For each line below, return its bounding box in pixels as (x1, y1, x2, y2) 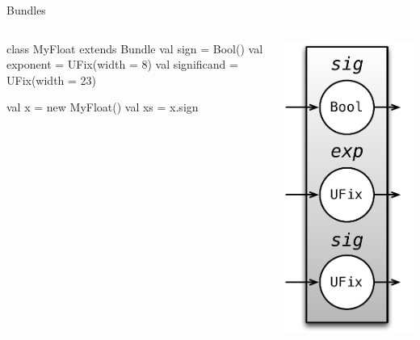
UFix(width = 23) (6, 71, 97, 88)
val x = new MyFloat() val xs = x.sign (6, 99, 199, 115)
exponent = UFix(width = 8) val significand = (6, 56, 238, 73)
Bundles (6, 2, 46, 18)
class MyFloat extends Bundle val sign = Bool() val (6, 40, 263, 57)
